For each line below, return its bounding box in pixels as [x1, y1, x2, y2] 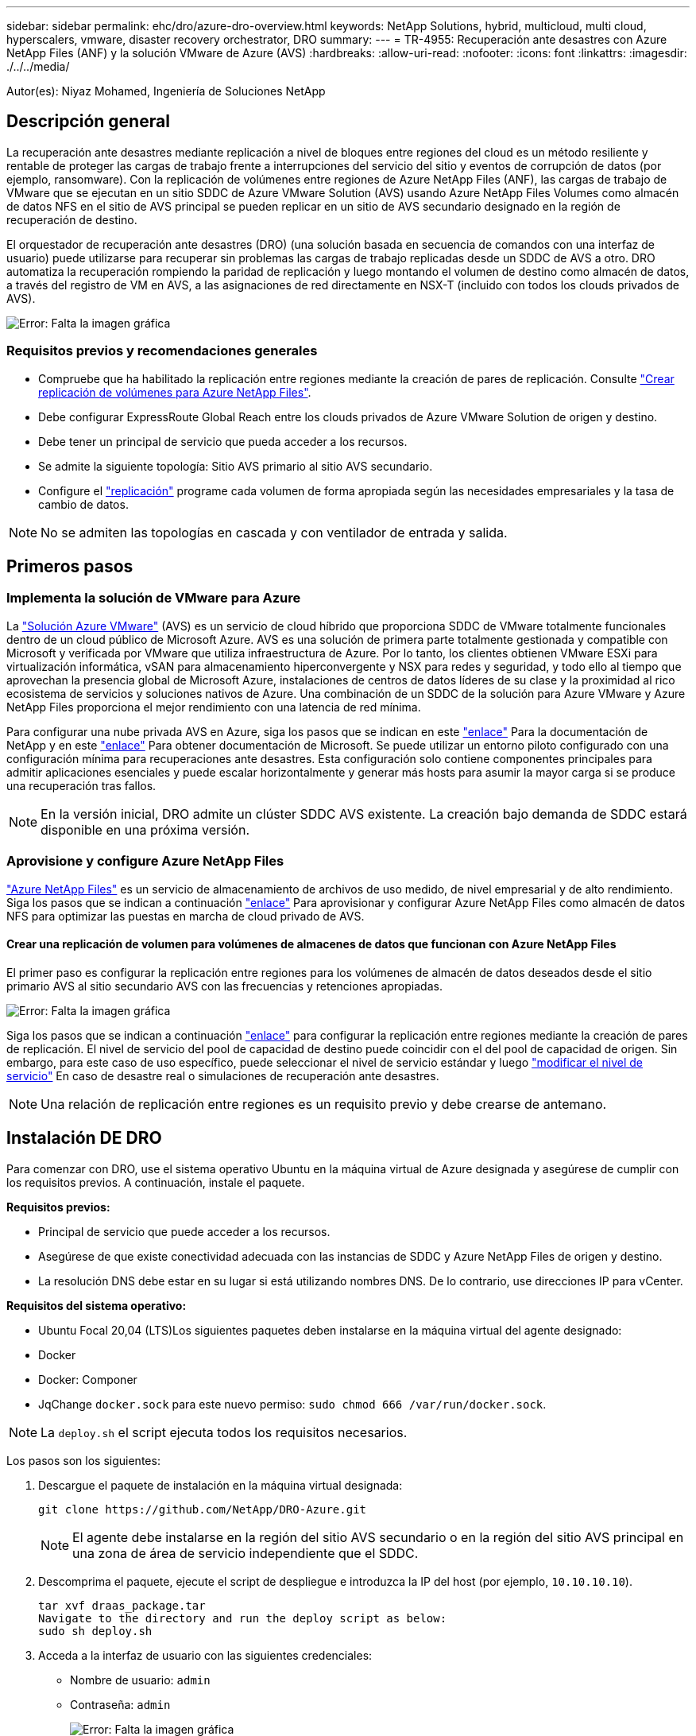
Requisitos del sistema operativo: [6, 1298, 187, 1312]
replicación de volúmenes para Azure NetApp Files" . [38, 385, 311, 399]
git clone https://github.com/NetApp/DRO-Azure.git [38, 1502, 367, 1516]
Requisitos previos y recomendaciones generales [6, 343, 318, 359]
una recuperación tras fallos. [6, 778, 157, 792]
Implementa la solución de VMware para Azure [6, 590, 301, 606]
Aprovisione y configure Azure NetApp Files [6, 853, 284, 870]
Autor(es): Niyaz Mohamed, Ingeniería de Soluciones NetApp [6, 84, 326, 98]
